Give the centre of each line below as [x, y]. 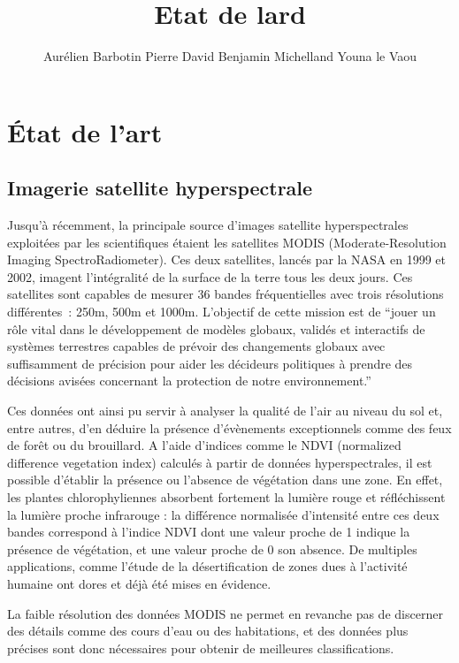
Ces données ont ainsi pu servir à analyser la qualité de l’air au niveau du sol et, [225, 411]
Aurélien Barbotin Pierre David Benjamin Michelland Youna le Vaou [230, 56]
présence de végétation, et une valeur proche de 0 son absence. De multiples [212, 549]
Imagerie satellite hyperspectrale [160, 188]
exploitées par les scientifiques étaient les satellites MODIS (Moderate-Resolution [227, 242]
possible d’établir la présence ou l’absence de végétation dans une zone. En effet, [225, 480]
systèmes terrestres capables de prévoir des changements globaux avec [196, 346]
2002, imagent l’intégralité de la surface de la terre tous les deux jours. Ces [210, 276]
